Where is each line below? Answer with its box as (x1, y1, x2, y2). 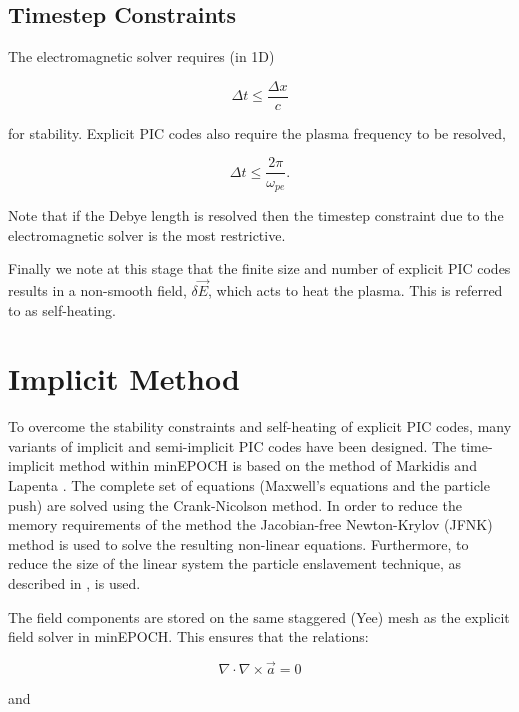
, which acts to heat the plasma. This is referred (208, 279, 503, 300)
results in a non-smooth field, (8, 279, 187, 300)
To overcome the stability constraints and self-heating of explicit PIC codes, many (8, 416, 512, 437)
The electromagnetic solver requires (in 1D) (8, 46, 275, 67)
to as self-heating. (8, 299, 116, 320)
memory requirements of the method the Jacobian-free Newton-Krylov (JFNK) (8, 514, 493, 535)
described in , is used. (8, 573, 141, 594)
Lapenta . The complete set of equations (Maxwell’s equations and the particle (8, 475, 490, 496)
